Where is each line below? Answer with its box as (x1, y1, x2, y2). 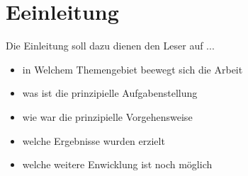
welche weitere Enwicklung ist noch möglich (22, 157, 213, 172)
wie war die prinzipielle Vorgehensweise (22, 109, 193, 124)
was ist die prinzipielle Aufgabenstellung (22, 86, 198, 100)
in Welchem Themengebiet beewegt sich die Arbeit (22, 61, 243, 76)
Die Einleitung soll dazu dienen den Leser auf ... (6, 38, 215, 53)
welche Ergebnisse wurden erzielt (22, 133, 165, 148)
